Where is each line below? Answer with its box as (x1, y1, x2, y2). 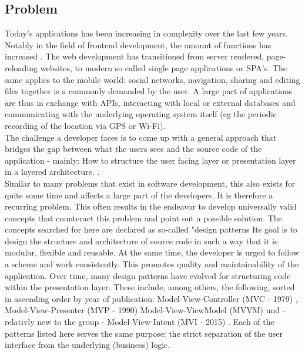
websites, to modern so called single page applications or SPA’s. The (40, 61, 287, 74)
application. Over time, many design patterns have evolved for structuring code (5, 269, 291, 281)
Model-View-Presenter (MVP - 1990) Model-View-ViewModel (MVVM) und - (5, 304, 286, 316)
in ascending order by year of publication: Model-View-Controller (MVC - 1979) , (5, 292, 298, 304)
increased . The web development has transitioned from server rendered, (5, 50, 264, 62)
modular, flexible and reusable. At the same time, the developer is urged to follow (5, 246, 299, 258)
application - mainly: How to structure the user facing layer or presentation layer (5, 154, 296, 166)
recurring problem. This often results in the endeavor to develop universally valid (5, 200, 297, 213)
